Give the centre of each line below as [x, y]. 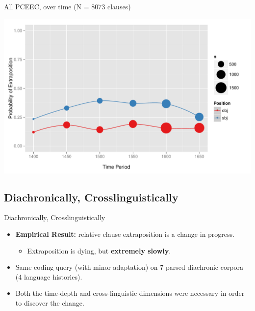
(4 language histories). [49, 276]
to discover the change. [50, 302]
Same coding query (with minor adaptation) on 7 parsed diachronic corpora [129, 267]
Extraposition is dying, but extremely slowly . [99, 250]
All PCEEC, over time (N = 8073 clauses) [67, 6]
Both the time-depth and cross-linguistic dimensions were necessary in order [130, 293]
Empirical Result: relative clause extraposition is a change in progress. [125, 234]
